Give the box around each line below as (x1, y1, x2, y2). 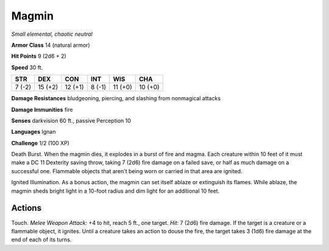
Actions (11, 203, 42, 213)
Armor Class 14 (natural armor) (11, 41, 91, 49)
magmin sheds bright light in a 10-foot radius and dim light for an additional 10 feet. (11, 187, 220, 194)
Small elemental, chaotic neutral (11, 30, 93, 38)
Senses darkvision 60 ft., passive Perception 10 (11, 117, 131, 124)
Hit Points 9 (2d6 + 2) (11, 52, 66, 60)
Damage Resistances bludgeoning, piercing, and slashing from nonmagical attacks (11, 95, 221, 102)
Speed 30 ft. (11, 64, 43, 71)
